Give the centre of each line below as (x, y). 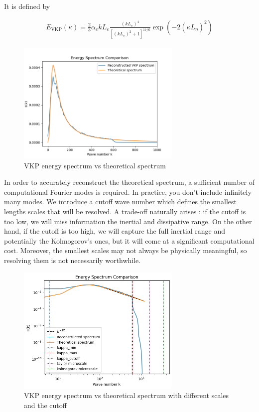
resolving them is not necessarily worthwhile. (72, 260)
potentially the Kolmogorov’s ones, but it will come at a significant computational (129, 240)
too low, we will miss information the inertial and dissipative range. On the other (128, 221)
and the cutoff (45, 405)
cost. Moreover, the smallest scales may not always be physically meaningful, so (126, 250)
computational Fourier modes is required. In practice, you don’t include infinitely (128, 192)
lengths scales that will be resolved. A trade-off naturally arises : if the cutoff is (125, 211)
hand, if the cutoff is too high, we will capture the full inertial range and (115, 231)
